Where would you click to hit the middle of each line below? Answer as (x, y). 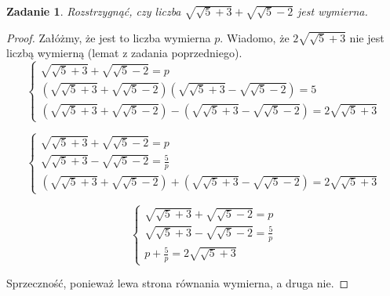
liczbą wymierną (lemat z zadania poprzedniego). (124, 53)
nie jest (367, 37)
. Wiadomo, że (255, 37)
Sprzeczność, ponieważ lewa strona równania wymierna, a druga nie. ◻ (178, 283)
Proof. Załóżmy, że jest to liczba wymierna (109, 37)
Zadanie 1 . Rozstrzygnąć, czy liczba (94, 11)
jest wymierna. (333, 11)
